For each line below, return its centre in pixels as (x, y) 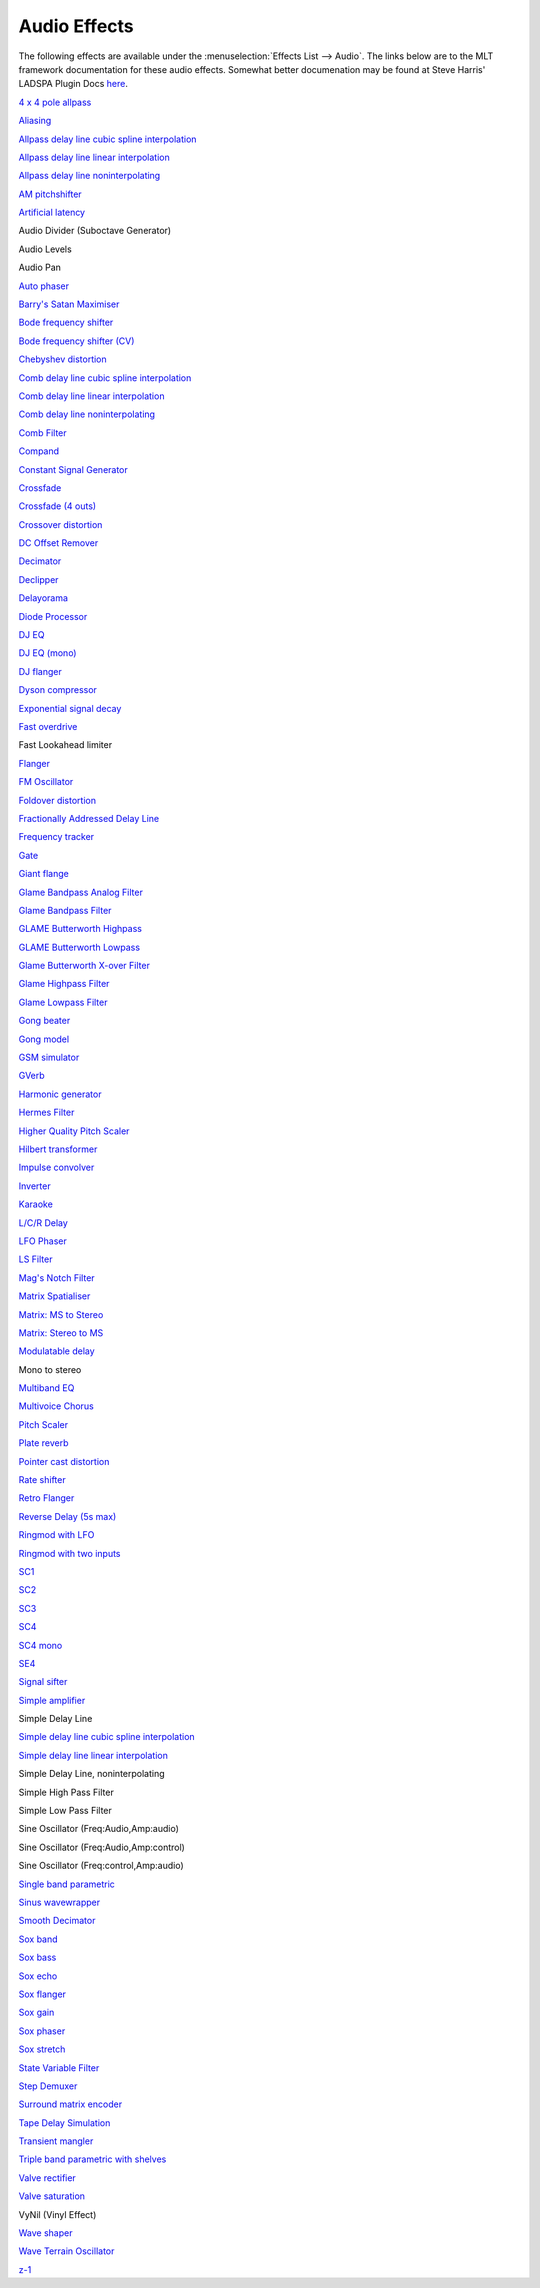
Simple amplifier (52, 1700)
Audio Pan (40, 267)
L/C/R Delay (43, 1222)
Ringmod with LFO (56, 1535)
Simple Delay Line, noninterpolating (91, 1774)
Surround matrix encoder (70, 2104)
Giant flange (43, 874)
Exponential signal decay (70, 708)
